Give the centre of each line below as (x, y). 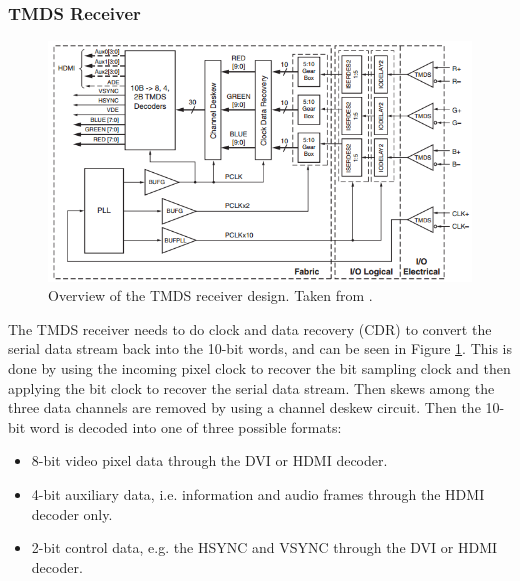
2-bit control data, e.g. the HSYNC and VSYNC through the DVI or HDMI (264, 547)
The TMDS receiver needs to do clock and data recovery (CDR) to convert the (250, 328)
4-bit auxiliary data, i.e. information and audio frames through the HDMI (258, 494)
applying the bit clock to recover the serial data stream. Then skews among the (251, 387)
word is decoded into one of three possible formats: (185, 426)
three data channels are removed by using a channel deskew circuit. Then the (244, 407)
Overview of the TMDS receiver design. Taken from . (210, 295)
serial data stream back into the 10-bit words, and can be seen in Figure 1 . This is (260, 348)
